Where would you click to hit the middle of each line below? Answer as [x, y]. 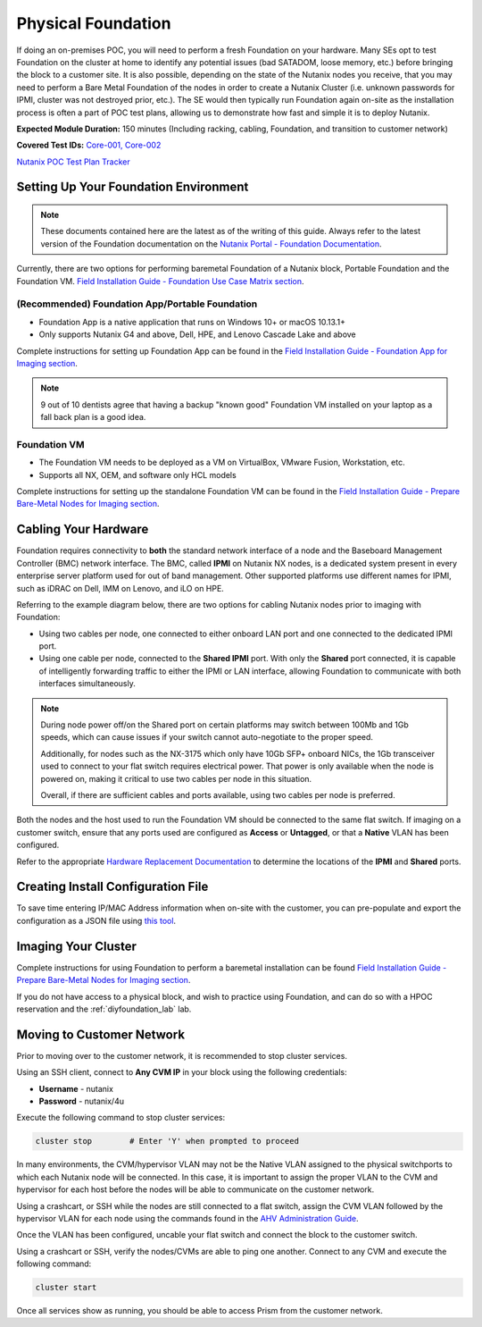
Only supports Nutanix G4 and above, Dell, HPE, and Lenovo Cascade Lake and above [197, 334]
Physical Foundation [94, 23]
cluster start [66, 1288]
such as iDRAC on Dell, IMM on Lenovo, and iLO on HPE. [120, 588]
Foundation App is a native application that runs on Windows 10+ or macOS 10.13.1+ [192, 322]
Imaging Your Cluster [77, 946]
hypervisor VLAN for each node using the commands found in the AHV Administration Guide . [187, 1218]
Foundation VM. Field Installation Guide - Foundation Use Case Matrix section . [160, 281]
